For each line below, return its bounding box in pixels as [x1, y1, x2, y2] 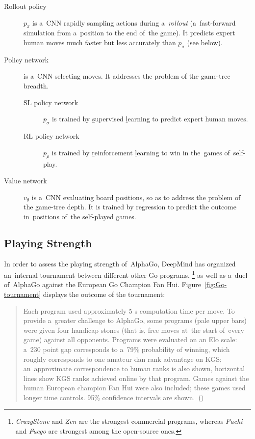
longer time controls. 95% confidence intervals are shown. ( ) [23, 392, 204, 402]
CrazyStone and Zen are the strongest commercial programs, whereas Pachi [15, 416, 243, 426]
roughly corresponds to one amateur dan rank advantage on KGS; [23, 353, 222, 364]
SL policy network [24, 97, 78, 107]
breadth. [24, 80, 49, 90]
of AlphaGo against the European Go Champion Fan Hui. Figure [4, 279, 201, 290]
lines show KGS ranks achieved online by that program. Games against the [23, 373, 249, 383]
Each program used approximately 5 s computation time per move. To [23, 305, 235, 316]
